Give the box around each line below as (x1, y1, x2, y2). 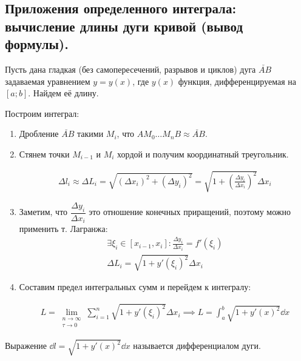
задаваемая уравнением (5, 75, 90, 87)
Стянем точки (19, 147, 70, 160)
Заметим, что (19, 205, 68, 218)
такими (76, 127, 104, 140)
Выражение (5, 339, 47, 352)
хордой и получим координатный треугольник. (117, 147, 289, 160)
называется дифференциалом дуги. (133, 339, 261, 352)
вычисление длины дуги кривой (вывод (5, 16, 243, 35)
